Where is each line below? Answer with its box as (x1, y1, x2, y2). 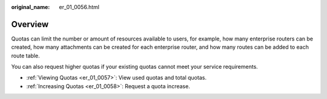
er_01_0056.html (59, 4, 100, 10)
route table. (11, 52, 40, 59)
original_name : (11, 4, 50, 10)
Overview (11, 19, 49, 30)
